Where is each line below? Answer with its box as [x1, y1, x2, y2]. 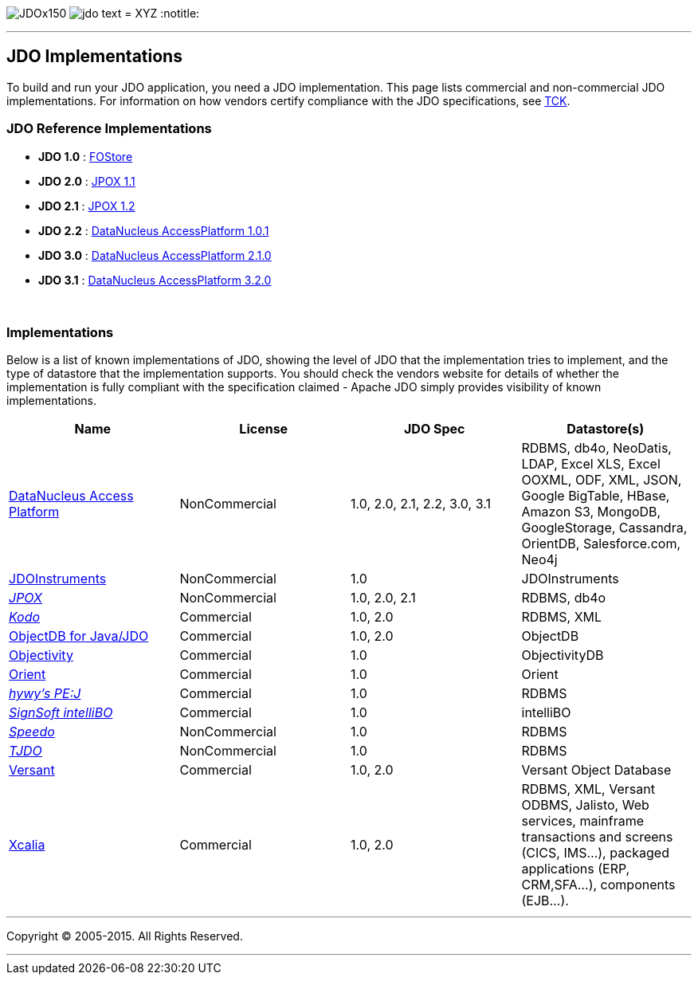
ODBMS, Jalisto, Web [521, 797, 649, 814]
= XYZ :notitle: [124, 6, 200, 20]
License [239, 421, 288, 438]
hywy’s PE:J [9, 685, 81, 702]
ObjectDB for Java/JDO [9, 628, 149, 645]
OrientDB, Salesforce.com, [521, 536, 681, 552]
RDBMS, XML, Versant [521, 781, 655, 798]
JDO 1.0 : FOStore [38, 149, 133, 163]
